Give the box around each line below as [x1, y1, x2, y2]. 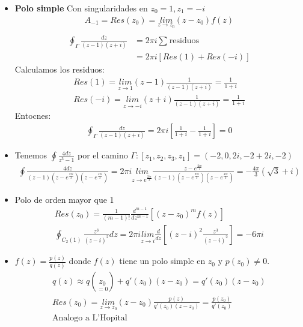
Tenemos [14, 149, 47, 161]
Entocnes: [14, 109, 51, 122]
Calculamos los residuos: [14, 63, 105, 76]
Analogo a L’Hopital [52, 313, 127, 322]
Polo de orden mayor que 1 [14, 193, 114, 205]
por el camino [78, 149, 128, 161]
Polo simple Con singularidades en [14, 2, 148, 14]
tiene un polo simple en [119, 254, 206, 267]
